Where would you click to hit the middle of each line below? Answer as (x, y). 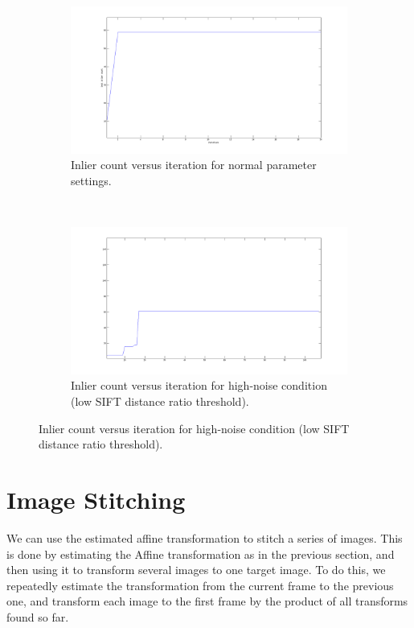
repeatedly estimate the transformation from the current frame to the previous (200, 585)
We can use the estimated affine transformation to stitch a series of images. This (205, 537)
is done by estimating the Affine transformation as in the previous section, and (201, 554)
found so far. (38, 616)
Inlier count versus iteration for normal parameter (194, 165)
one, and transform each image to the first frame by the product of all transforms (207, 601)
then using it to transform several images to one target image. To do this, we (196, 570)
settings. (91, 180)
